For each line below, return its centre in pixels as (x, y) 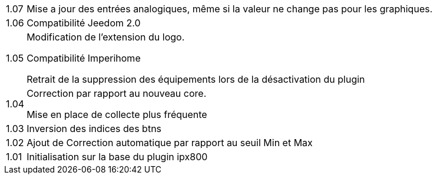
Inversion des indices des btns (94, 129)
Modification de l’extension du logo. (106, 37)
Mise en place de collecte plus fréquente (117, 114)
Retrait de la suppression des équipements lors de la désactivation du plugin (196, 79)
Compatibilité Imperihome (84, 58)
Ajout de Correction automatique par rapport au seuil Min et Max (170, 143)
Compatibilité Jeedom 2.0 (84, 23)
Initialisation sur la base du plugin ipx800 (117, 157)
